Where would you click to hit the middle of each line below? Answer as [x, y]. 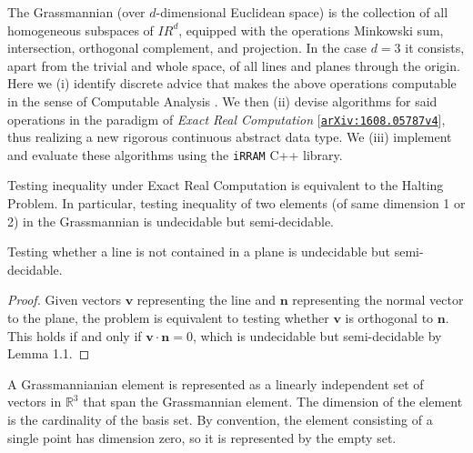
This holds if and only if [75, 335]
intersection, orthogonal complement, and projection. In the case [187, 48]
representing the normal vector [378, 300]
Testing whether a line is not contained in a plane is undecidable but [199, 252]
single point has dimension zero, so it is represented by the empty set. [202, 437]
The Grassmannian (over [76, 12]
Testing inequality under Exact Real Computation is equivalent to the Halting [226, 185]
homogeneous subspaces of [81, 30]
